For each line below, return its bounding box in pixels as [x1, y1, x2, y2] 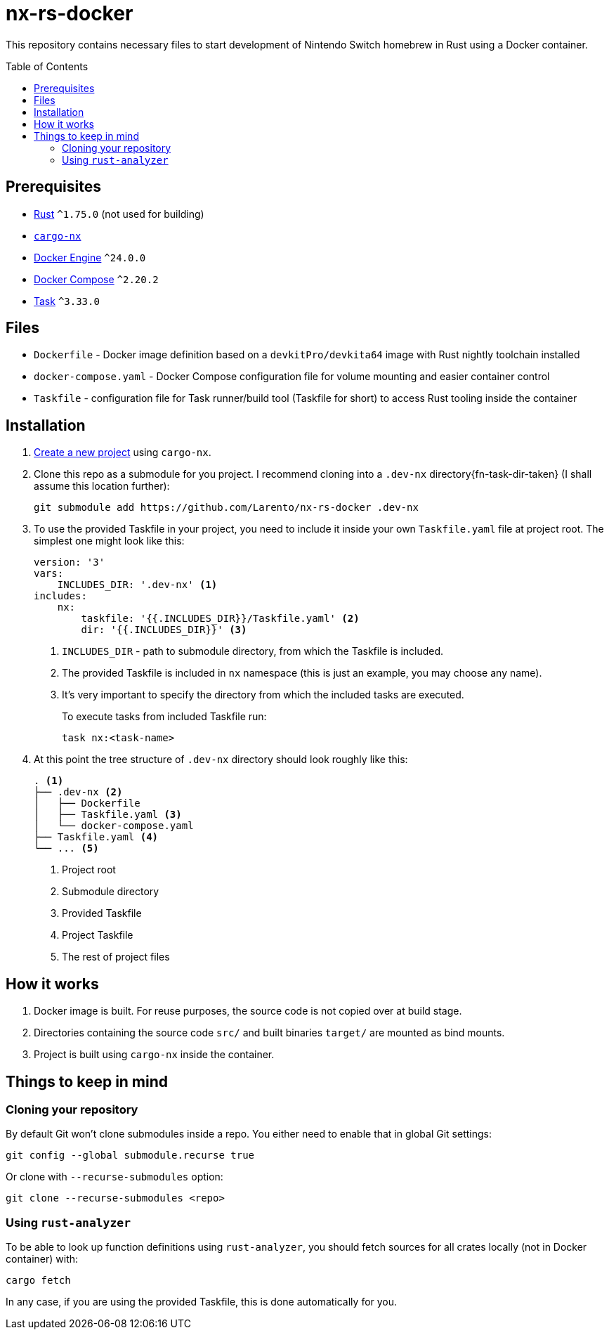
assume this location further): [34, 480, 170, 493]
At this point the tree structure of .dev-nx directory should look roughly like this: [34, 753, 408, 766]
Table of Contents [6, 60, 89, 72]
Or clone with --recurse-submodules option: [6, 1171, 223, 1183]
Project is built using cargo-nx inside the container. [34, 1048, 275, 1061]
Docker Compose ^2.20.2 [34, 273, 159, 285]
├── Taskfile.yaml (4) [34, 831, 159, 843]
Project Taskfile [62, 929, 133, 942]
